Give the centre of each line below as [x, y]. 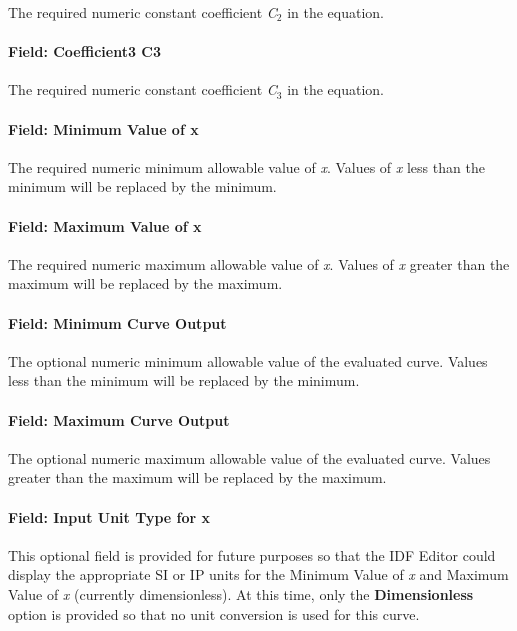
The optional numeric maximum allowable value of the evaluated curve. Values [249, 457]
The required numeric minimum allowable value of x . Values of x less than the [246, 166]
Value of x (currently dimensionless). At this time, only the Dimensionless [241, 593]
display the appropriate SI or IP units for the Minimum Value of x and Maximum [258, 574]
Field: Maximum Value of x [105, 225]
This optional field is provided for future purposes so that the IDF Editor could [252, 554]
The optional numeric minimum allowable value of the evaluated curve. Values [248, 360]
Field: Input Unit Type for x [109, 516]
